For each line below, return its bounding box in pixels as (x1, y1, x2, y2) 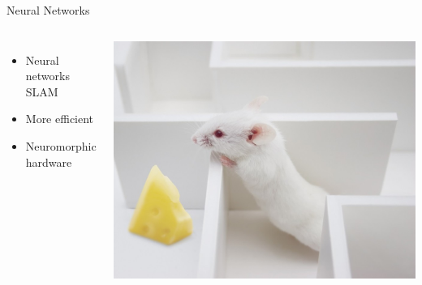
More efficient (25, 110, 94, 127)
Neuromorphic (25, 137, 97, 154)
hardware (25, 153, 72, 170)
